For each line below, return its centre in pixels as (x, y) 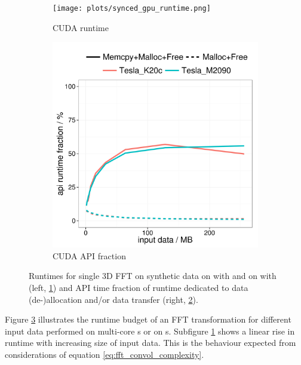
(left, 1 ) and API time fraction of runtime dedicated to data (139, 288)
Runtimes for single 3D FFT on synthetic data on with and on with (153, 276)
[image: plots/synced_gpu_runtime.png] (132, 8)
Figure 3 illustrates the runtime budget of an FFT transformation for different (148, 319)
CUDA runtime (81, 27)
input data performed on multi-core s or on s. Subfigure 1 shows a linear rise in (150, 331)
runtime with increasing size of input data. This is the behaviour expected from (150, 343)
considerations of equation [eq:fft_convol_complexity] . (105, 354)
